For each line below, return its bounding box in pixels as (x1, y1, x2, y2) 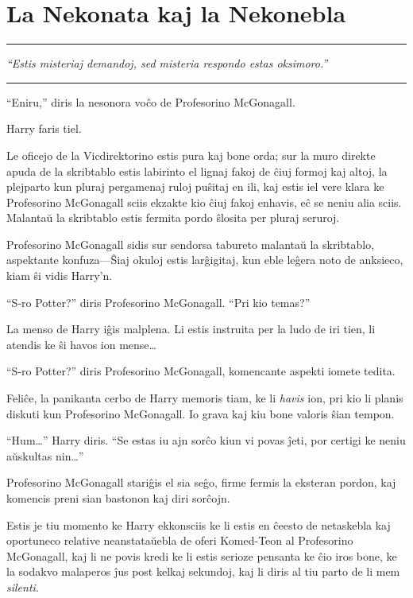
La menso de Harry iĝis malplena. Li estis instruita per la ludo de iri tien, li (6, 320, 376, 337)
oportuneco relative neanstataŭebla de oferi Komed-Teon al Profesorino (6, 532, 353, 549)
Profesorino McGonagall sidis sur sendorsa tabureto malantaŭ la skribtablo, (6, 235, 375, 252)
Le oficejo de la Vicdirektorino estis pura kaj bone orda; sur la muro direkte (6, 146, 376, 163)
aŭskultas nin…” (6, 447, 84, 464)
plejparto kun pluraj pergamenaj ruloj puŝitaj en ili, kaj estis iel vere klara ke (6, 178, 384, 195)
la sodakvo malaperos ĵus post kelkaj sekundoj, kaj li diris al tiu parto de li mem (6, 563, 400, 580)
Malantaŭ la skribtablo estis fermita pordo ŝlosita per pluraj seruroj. (6, 209, 340, 226)
